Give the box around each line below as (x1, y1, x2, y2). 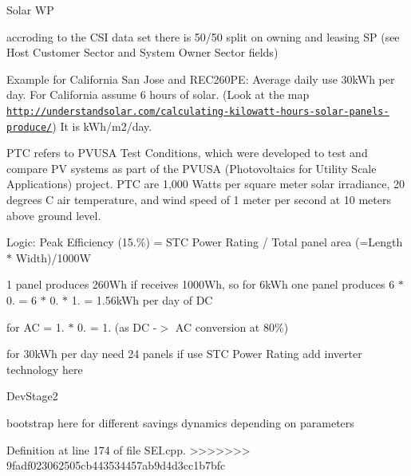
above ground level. (6, 207, 101, 223)
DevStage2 (6, 387, 58, 404)
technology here (6, 360, 83, 377)
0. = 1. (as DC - (77, 318, 157, 335)
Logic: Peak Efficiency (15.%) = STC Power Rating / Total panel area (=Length (6, 234, 403, 250)
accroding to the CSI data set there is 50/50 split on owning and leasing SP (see (6, 28, 400, 45)
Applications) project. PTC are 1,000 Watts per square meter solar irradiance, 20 (6, 175, 405, 192)
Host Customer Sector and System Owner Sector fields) (6, 44, 279, 61)
